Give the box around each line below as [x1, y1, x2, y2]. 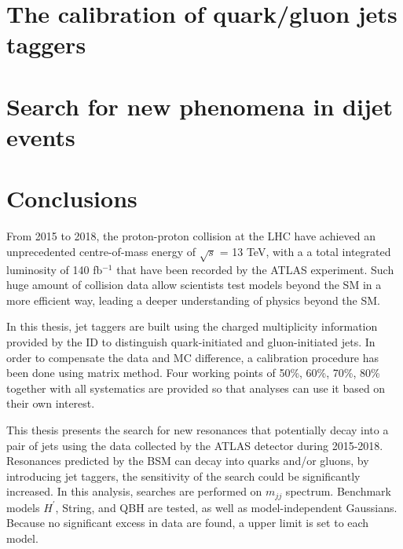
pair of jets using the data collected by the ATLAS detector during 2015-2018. [6, 437, 383, 453]
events [6, 120, 75, 152]
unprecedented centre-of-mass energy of [6, 243, 196, 259]
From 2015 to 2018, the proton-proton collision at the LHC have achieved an [6, 228, 376, 244]
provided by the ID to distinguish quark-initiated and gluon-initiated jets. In [6, 333, 376, 350]
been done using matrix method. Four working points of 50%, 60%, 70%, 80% [6, 364, 380, 381]
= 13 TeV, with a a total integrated [219, 243, 391, 259]
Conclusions [6, 182, 137, 214]
